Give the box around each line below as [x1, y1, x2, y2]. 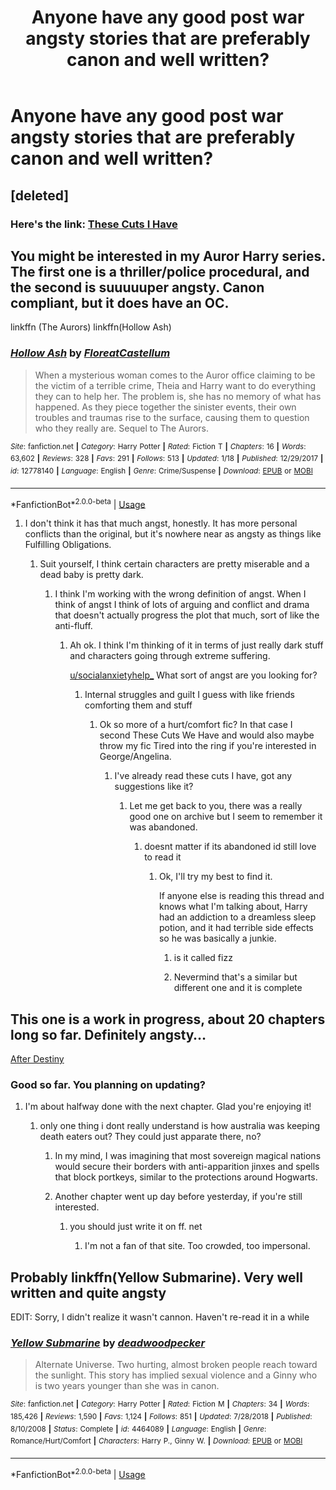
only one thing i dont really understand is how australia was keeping [39, 1120, 321, 1132]
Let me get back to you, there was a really [129, 800, 303, 812]
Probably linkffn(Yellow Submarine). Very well [10, 1269, 303, 1286]
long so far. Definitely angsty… [10, 1026, 207, 1043]
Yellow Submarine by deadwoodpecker [10, 1336, 206, 1350]
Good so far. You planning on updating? [10, 1077, 206, 1091]
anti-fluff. [54, 620, 93, 632]
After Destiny [10, 1053, 65, 1065]
